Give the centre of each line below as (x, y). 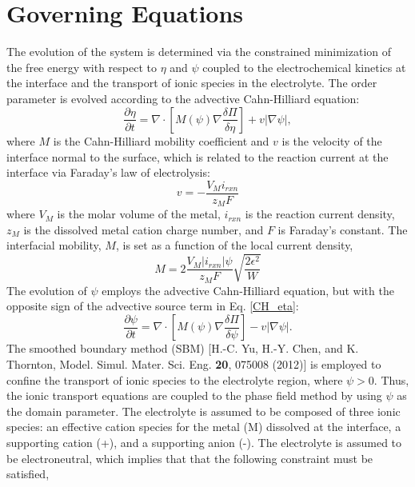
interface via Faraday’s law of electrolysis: (108, 172)
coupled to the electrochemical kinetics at (304, 67)
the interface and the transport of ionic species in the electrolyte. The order (192, 83)
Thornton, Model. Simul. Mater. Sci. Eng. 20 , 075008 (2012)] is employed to (194, 364)
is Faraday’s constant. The (343, 229)
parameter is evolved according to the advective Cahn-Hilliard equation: (183, 98)
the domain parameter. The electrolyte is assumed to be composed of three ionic (204, 411)
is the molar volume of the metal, (139, 214)
